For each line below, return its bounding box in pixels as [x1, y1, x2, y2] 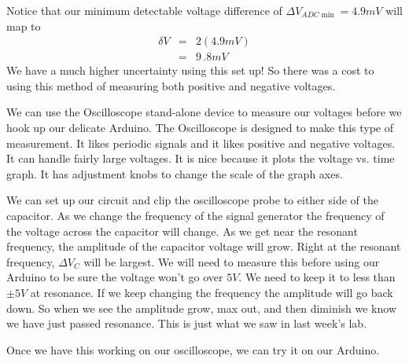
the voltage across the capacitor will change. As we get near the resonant [6, 222, 358, 239]
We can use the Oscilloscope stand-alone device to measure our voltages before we [6, 104, 402, 120]
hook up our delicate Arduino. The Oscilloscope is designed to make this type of [6, 119, 394, 136]
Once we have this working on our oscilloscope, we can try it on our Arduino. [6, 341, 380, 357]
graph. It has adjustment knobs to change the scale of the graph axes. [6, 165, 343, 181]
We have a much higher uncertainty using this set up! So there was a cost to [6, 62, 374, 79]
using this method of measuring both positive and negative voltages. [6, 77, 336, 93]
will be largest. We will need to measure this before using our [83, 253, 380, 269]
